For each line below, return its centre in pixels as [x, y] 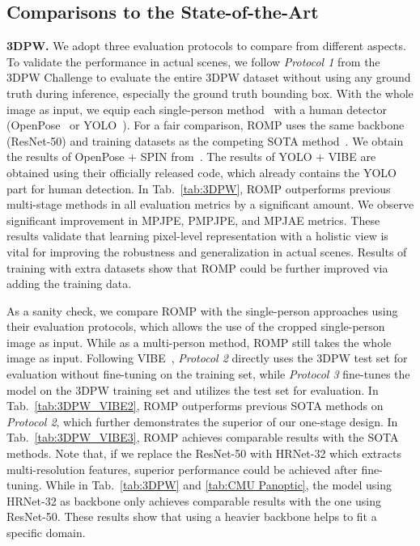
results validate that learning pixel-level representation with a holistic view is [197, 236]
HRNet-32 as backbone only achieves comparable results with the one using [194, 500]
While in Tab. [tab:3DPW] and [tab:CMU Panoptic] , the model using [219, 485]
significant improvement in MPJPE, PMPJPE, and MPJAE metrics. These [193, 220]
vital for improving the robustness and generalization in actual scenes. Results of [207, 251]
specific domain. [46, 533]
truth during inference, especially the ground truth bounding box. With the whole [210, 93]
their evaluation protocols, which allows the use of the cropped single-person [196, 326]
